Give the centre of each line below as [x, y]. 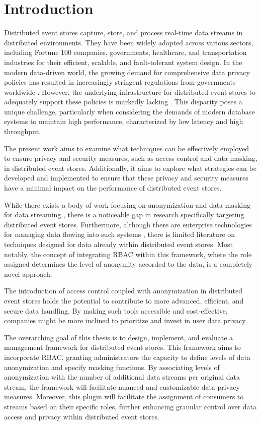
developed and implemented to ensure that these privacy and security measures [126, 178]
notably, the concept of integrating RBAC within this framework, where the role [128, 254]
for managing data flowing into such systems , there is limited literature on [120, 234]
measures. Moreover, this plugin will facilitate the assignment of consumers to [124, 397]
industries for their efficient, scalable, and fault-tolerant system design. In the [123, 62]
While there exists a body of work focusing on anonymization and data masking [127, 204]
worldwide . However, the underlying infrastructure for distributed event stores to [130, 92]
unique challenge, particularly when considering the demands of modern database [129, 111]
